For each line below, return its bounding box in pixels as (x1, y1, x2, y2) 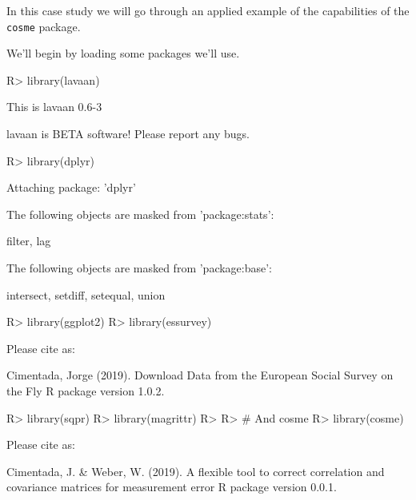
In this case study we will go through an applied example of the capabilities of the (6, 2, 410, 18)
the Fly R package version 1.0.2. (6, 382, 165, 399)
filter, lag (6, 232, 51, 249)
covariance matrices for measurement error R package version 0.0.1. (6, 478, 337, 495)
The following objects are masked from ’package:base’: (6, 260, 273, 276)
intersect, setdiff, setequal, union (6, 286, 166, 303)
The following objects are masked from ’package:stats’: (6, 205, 274, 222)
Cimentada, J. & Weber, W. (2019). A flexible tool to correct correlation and (6, 462, 385, 479)
